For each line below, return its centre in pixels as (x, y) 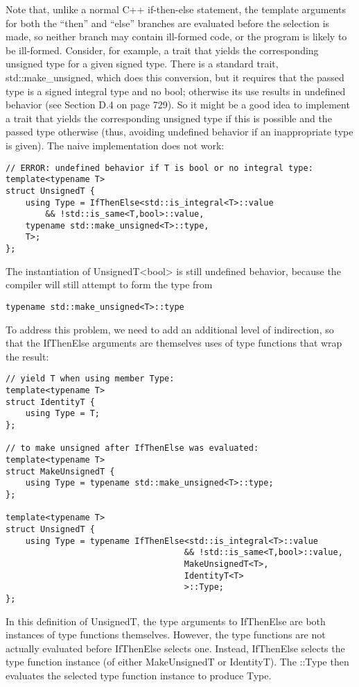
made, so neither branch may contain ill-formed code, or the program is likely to (176, 36)
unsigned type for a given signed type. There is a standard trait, (142, 64)
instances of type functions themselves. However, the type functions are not (166, 635)
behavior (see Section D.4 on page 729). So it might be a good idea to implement (178, 105)
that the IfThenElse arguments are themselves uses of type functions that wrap (174, 343)
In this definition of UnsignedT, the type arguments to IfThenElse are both (166, 621)
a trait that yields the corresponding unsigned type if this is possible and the (169, 118)
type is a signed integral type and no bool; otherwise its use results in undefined (176, 91)
